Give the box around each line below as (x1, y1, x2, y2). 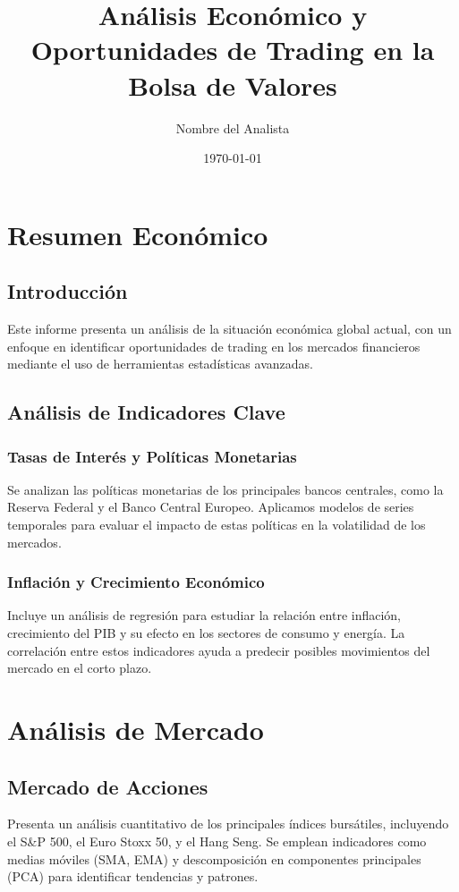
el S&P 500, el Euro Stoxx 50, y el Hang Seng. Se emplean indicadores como (7, 832, 427, 850)
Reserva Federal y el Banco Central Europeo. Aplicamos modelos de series (7, 497, 414, 516)
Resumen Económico (7, 216, 268, 252)
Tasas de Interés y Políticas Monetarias (7, 445, 297, 467)
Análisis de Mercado (7, 711, 264, 748)
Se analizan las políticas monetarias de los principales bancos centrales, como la (7, 480, 444, 498)
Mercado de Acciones (7, 772, 208, 800)
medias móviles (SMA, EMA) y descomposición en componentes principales (7, 849, 421, 868)
